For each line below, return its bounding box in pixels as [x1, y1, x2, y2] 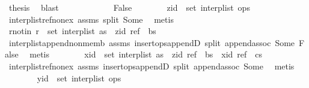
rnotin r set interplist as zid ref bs [8, 25, 156, 37]
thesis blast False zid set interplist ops [8, 1, 250, 13]
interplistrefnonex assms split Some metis [8, 13, 174, 25]
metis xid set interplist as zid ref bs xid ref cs [29, 48, 263, 60]
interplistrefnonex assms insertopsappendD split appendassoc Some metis [8, 59, 295, 72]
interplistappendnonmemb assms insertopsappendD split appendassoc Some [8, 36, 295, 48]
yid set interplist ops [37, 71, 121, 84]
